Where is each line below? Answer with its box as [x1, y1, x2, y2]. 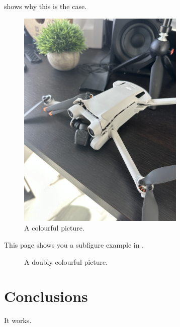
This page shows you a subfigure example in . [4, 239, 144, 250]
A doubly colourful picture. [24, 256, 108, 267]
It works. [4, 315, 32, 325]
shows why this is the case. [4, 1, 87, 11]
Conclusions [4, 286, 88, 306]
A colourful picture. [24, 223, 84, 233]
